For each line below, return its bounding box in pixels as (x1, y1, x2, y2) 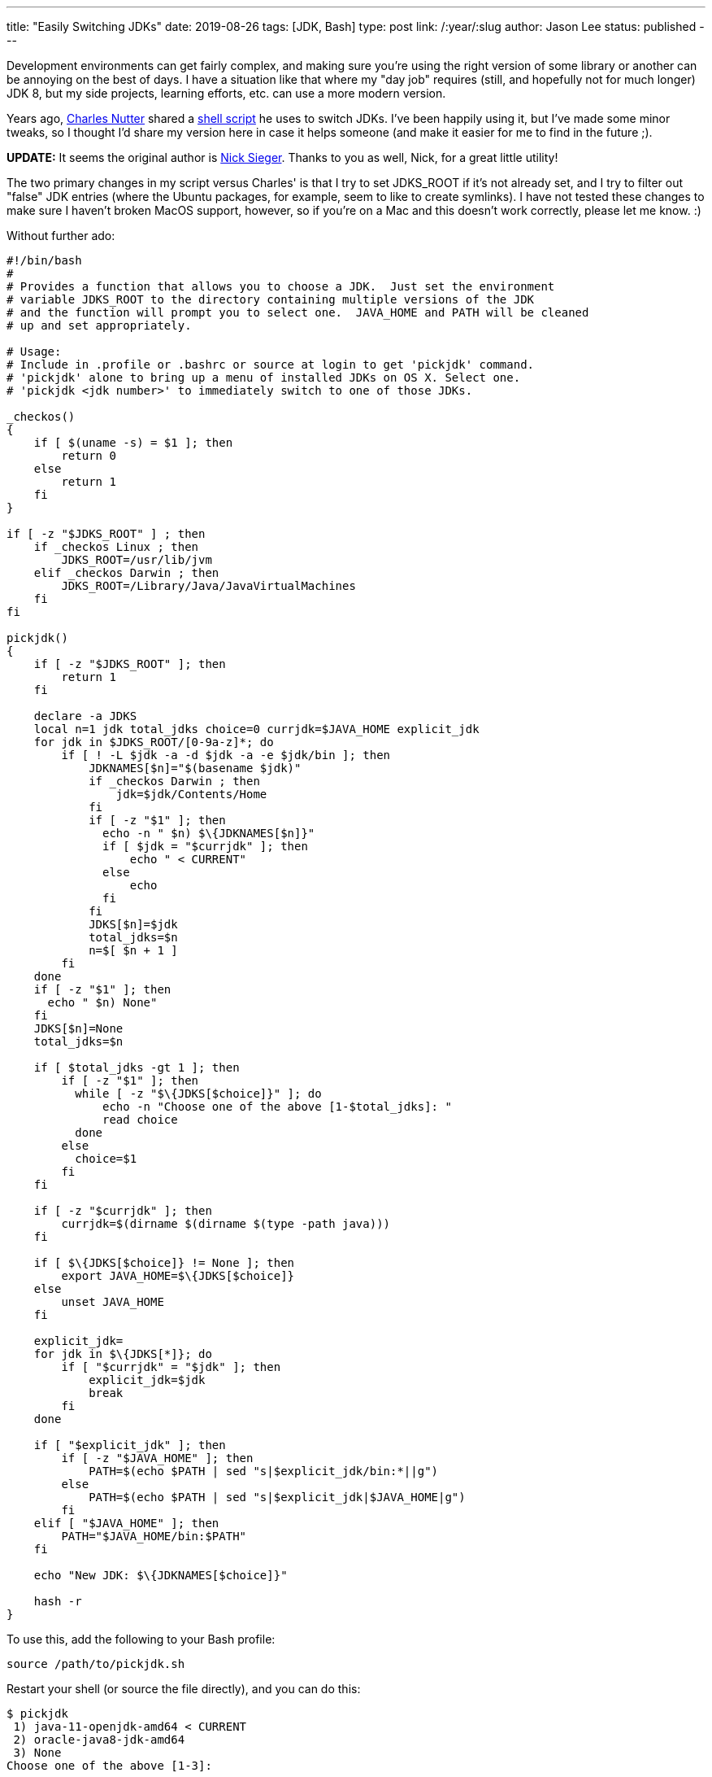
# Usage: (7, 345, 62, 358)
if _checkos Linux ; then (33, 540, 199, 553)
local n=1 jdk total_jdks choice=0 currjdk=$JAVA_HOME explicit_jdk (33, 723, 480, 736)
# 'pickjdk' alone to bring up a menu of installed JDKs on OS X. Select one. (7, 371, 521, 384)
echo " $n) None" (47, 996, 158, 1009)
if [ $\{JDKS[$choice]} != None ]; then (33, 1256, 295, 1269)
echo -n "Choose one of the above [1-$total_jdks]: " (102, 1100, 452, 1113)
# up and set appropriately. (7, 319, 192, 332)
